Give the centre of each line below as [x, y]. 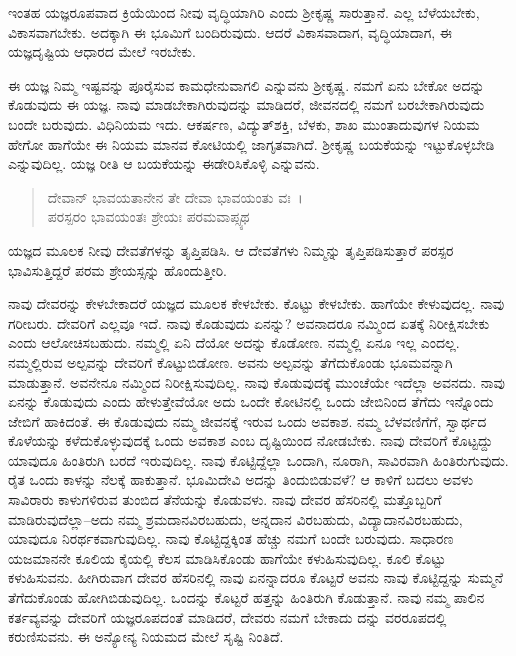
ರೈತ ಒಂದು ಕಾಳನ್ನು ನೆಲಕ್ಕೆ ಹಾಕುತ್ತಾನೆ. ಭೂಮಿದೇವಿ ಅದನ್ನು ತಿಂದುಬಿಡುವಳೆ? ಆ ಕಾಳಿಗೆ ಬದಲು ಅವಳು [241, 479]
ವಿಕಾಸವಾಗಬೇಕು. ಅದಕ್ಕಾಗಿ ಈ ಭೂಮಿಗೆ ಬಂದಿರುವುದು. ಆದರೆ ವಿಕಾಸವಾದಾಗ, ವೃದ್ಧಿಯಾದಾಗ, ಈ [230, 31]
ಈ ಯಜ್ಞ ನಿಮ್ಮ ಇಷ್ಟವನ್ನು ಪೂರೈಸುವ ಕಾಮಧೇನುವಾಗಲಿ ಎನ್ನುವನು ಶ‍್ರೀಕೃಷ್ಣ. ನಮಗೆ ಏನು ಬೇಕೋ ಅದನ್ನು [246, 84]
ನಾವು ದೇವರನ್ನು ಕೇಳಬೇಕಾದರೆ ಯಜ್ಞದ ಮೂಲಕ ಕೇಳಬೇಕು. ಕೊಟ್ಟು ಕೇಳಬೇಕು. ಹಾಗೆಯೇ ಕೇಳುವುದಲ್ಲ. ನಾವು [256, 303]
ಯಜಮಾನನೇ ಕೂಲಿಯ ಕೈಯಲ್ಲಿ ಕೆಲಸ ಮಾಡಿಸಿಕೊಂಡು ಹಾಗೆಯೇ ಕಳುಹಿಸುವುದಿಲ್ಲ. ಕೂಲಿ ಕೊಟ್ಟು [227, 557]
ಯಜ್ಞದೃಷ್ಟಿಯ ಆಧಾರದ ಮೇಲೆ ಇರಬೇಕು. [102, 51]
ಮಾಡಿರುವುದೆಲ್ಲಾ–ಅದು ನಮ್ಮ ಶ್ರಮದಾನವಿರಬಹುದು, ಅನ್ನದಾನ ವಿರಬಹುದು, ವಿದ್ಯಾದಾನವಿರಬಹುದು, [235, 518]
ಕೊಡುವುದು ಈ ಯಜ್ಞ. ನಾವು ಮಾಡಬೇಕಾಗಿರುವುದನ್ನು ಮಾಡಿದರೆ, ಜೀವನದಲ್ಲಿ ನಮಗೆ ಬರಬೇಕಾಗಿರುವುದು [246, 104]
